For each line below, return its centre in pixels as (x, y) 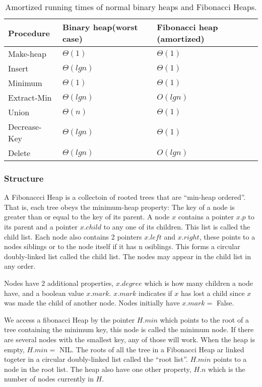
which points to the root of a (204, 319)
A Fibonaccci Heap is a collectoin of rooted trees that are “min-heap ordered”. (125, 197)
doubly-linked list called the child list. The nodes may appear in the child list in (127, 256)
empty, (14, 349)
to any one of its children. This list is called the (177, 226)
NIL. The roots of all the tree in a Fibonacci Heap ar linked (152, 349)
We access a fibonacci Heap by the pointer (70, 319)
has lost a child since (213, 293)
